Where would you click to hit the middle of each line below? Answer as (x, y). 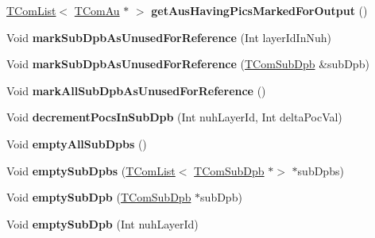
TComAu (97, 10)
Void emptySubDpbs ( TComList (91, 170)
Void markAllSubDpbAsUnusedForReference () (136, 90)
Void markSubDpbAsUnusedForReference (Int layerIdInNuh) (169, 37)
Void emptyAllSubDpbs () (77, 143)
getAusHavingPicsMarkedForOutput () (259, 10)
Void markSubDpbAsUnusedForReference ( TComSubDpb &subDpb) (188, 64)
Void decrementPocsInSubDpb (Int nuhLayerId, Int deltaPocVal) (174, 117)
